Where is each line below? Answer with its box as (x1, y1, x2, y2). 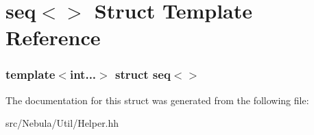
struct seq (114, 66, 171, 83)
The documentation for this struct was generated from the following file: (5, 93, 309, 107)
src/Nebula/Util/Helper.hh (5, 116, 119, 130)
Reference (5, 23, 101, 51)
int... (69, 66, 97, 83)
